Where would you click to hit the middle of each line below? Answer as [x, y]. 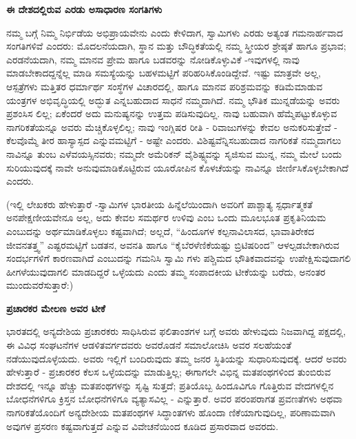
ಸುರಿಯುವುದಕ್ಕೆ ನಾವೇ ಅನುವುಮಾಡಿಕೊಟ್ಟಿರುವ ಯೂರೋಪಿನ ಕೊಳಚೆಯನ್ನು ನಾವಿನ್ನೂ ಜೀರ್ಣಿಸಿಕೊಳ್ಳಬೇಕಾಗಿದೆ [177, 167]
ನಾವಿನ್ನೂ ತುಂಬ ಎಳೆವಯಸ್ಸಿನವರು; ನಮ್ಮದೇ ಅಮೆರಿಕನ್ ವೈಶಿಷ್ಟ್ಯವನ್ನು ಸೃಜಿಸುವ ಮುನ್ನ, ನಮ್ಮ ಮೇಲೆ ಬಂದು [174, 153]
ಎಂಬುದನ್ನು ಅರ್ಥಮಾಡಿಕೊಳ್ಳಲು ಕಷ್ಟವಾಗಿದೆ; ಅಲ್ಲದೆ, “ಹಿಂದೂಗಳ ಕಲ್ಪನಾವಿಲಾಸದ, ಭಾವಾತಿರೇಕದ [160, 231]
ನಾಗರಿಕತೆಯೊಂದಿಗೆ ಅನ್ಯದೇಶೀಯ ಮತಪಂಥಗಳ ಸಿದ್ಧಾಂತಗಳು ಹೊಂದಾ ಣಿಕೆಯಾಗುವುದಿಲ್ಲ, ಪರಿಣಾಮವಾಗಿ [171, 412]
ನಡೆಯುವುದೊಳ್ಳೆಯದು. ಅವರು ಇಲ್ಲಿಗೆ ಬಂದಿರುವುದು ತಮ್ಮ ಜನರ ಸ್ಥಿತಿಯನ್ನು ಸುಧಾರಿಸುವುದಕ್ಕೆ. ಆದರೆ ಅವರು [177, 358]
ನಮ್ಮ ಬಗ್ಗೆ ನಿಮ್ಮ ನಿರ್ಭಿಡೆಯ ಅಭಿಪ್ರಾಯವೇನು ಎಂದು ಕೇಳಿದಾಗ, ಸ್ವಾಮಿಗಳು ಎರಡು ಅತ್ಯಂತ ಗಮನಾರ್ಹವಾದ [175, 32]
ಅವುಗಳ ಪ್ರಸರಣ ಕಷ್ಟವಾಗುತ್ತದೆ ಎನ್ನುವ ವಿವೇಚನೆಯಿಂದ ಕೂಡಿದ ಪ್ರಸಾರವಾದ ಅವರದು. [143, 426]
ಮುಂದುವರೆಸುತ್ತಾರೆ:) [40, 285]
